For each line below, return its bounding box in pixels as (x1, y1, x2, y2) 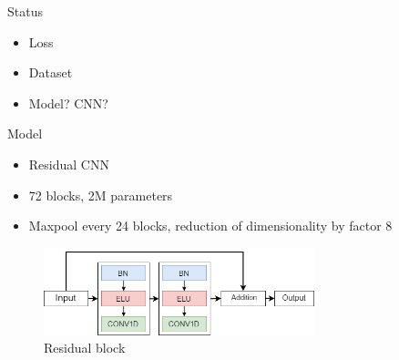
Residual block (44, 338, 126, 357)
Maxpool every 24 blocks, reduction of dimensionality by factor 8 (28, 216, 393, 235)
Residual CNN (28, 154, 109, 173)
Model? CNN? (28, 93, 108, 112)
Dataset (28, 63, 73, 82)
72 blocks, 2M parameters (28, 185, 173, 204)
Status (7, 2, 43, 20)
